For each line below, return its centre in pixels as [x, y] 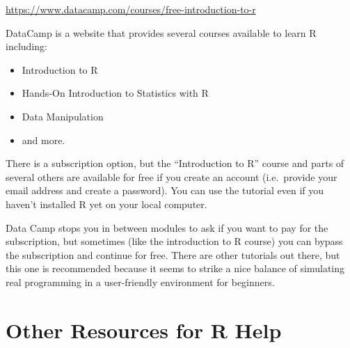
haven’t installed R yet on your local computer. [106, 204]
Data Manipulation [63, 116]
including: [26, 46]
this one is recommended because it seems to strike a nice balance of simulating [175, 268]
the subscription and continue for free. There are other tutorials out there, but [173, 254]
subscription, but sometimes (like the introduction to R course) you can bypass [174, 241]
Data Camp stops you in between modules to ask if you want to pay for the [167, 227]
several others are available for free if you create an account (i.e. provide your [172, 176]
